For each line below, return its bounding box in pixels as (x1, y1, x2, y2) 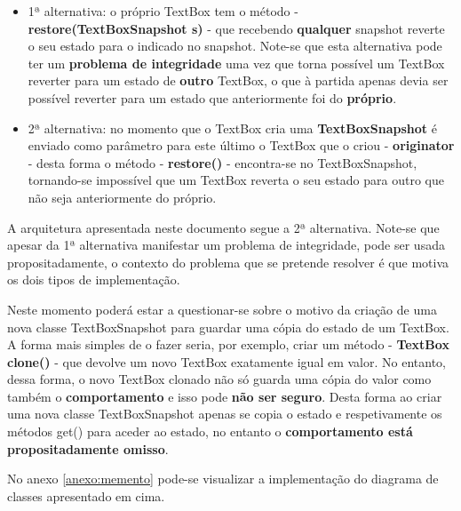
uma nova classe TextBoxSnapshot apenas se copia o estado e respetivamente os (7, 404, 442, 423)
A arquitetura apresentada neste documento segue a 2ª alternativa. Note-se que (7, 218, 440, 236)
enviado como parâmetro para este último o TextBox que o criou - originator (28, 136, 455, 155)
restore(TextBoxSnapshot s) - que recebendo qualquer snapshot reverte (28, 19, 445, 37)
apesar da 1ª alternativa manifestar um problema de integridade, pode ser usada (7, 236, 445, 254)
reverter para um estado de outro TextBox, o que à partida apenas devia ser (28, 71, 449, 90)
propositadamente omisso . (7, 439, 169, 458)
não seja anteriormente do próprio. (28, 188, 217, 206)
